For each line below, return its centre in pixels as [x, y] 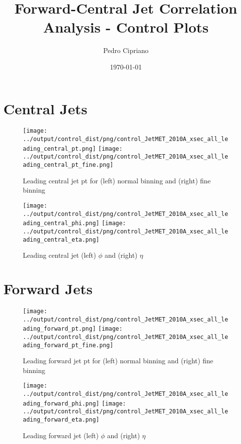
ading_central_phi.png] [61, 223]
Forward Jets [48, 288]
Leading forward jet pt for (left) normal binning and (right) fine [118, 361]
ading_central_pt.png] [60, 149]
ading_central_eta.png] [61, 240]
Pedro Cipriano [126, 50]
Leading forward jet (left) [61, 435]
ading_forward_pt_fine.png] [68, 345]
